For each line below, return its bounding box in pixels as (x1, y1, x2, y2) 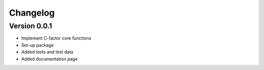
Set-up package (21, 42, 54, 48)
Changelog (9, 7, 55, 18)
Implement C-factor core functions (21, 35, 91, 41)
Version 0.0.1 (9, 22, 52, 30)
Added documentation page (21, 56, 78, 62)
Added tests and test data (21, 49, 73, 55)
